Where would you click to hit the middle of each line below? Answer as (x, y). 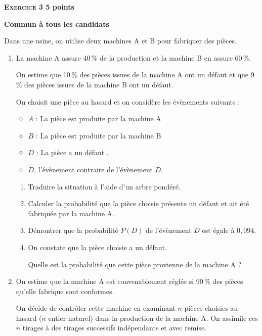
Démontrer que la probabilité (73, 230)
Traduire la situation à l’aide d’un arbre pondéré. (104, 186)
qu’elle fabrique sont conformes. (65, 291)
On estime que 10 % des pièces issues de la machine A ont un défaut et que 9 (135, 75)
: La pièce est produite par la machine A (98, 118)
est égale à (218, 230)
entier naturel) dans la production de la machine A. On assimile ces (153, 318)
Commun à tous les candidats (57, 23)
